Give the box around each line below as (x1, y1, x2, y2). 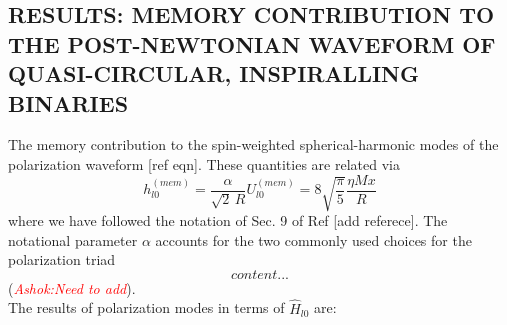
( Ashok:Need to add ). (8, 277, 136, 298)
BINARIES (8, 87, 129, 118)
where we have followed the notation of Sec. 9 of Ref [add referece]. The (8, 209, 448, 230)
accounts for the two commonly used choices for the (155, 229, 472, 250)
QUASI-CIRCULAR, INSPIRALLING (8, 58, 419, 89)
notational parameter (8, 229, 138, 250)
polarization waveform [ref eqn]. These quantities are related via (8, 153, 400, 174)
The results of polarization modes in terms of (8, 297, 285, 318)
